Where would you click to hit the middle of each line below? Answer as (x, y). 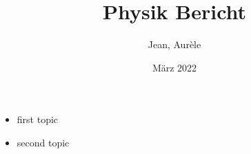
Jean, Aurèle (174, 44)
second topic (43, 142)
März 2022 (174, 67)
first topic (38, 119)
